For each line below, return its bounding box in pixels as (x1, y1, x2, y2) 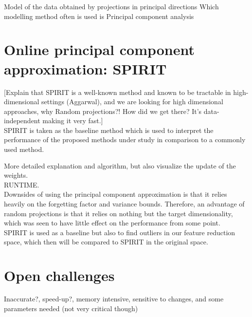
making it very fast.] (42, 115, 103, 126)
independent (4, 115, 40, 126)
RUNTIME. (4, 179, 39, 189)
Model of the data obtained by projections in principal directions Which (4, 1, 219, 11)
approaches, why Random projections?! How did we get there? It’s (4, 106, 202, 116)
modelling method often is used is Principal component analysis (4, 11, 194, 21)
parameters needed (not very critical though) (4, 303, 138, 313)
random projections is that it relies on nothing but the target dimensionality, (4, 208, 233, 218)
